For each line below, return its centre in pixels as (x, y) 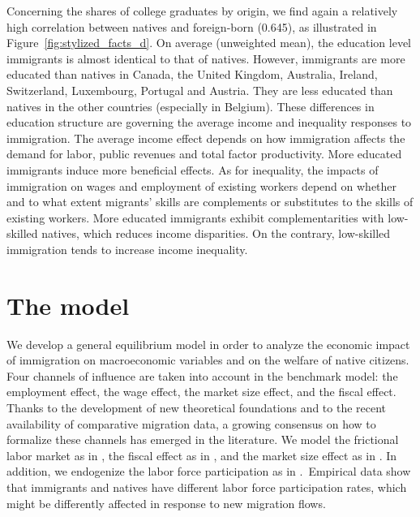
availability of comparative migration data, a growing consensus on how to (191, 423)
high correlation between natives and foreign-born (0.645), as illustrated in (192, 26)
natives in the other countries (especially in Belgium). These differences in (191, 106)
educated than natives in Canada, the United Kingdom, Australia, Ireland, (192, 74)
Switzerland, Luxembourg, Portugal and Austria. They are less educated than (200, 90)
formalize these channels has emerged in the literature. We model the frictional (203, 439)
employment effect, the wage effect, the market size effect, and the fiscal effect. (201, 392)
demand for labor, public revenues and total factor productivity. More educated (204, 154)
